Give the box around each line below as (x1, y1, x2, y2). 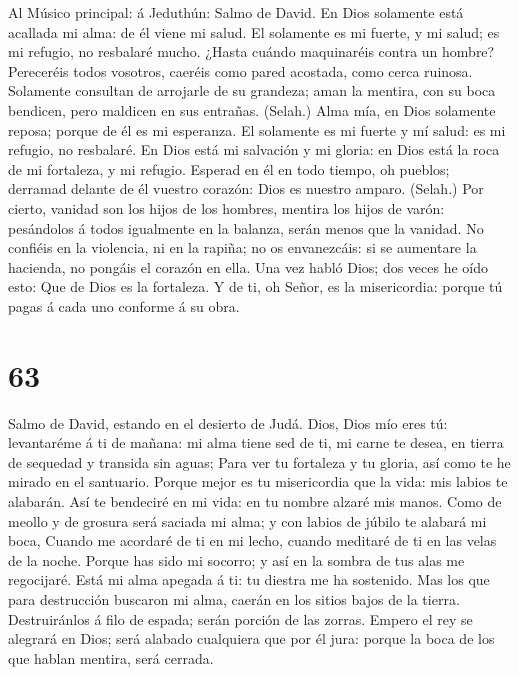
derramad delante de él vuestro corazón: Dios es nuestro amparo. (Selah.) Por (8, 178, 484, 199)
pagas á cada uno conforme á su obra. (8, 295, 240, 316)
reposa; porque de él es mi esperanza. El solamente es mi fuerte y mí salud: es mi (8, 119, 506, 140)
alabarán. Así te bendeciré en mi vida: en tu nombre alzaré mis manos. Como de (8, 491, 502, 511)
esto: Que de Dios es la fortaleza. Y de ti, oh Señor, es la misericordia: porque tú (8, 276, 503, 297)
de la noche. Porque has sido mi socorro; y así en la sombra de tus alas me (8, 549, 465, 570)
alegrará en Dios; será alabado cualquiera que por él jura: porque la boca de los (8, 628, 495, 649)
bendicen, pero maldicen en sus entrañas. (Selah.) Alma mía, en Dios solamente (8, 99, 496, 120)
